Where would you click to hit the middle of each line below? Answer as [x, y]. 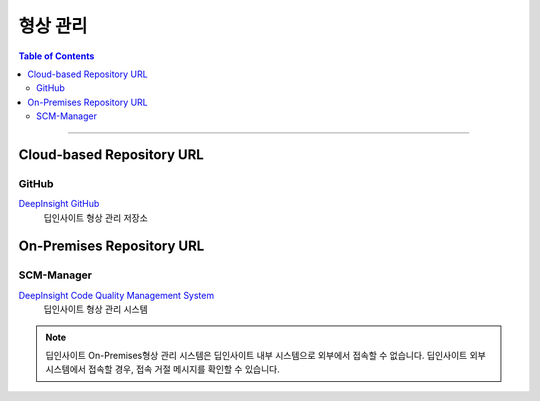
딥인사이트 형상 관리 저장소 [96, 217]
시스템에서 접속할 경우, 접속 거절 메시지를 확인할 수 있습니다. [162, 369]
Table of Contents [56, 56]
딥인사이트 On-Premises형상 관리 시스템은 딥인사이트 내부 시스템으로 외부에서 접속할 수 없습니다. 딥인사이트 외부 [266, 355]
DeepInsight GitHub [59, 204]
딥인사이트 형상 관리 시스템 [96, 309]
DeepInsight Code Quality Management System [116, 295]
